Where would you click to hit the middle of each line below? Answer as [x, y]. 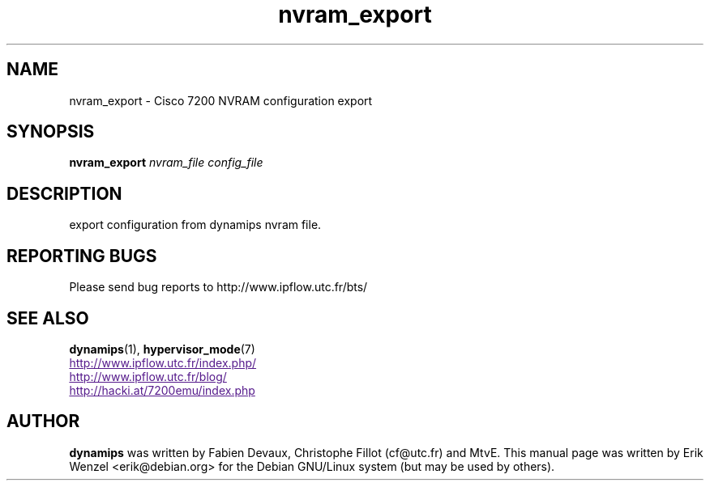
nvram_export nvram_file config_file [166, 163]
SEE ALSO [48, 318]
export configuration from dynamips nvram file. [195, 225]
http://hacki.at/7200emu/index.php [162, 390]
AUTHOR [43, 421]
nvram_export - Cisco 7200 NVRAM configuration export [221, 100]
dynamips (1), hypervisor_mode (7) [162, 349]
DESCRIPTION [64, 193]
